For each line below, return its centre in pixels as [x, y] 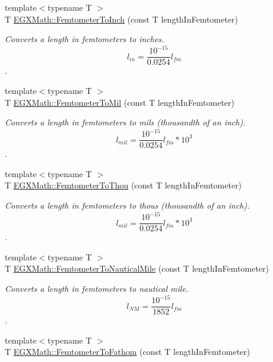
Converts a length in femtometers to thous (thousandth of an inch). [127, 205]
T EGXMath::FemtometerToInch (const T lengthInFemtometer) [121, 19]
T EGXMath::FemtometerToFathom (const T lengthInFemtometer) [128, 352]
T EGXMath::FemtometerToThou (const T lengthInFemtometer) [123, 185]
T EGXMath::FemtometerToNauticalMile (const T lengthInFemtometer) [137, 268]
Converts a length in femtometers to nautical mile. [97, 288]
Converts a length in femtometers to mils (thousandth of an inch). [125, 122]
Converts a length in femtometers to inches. [85, 39]
